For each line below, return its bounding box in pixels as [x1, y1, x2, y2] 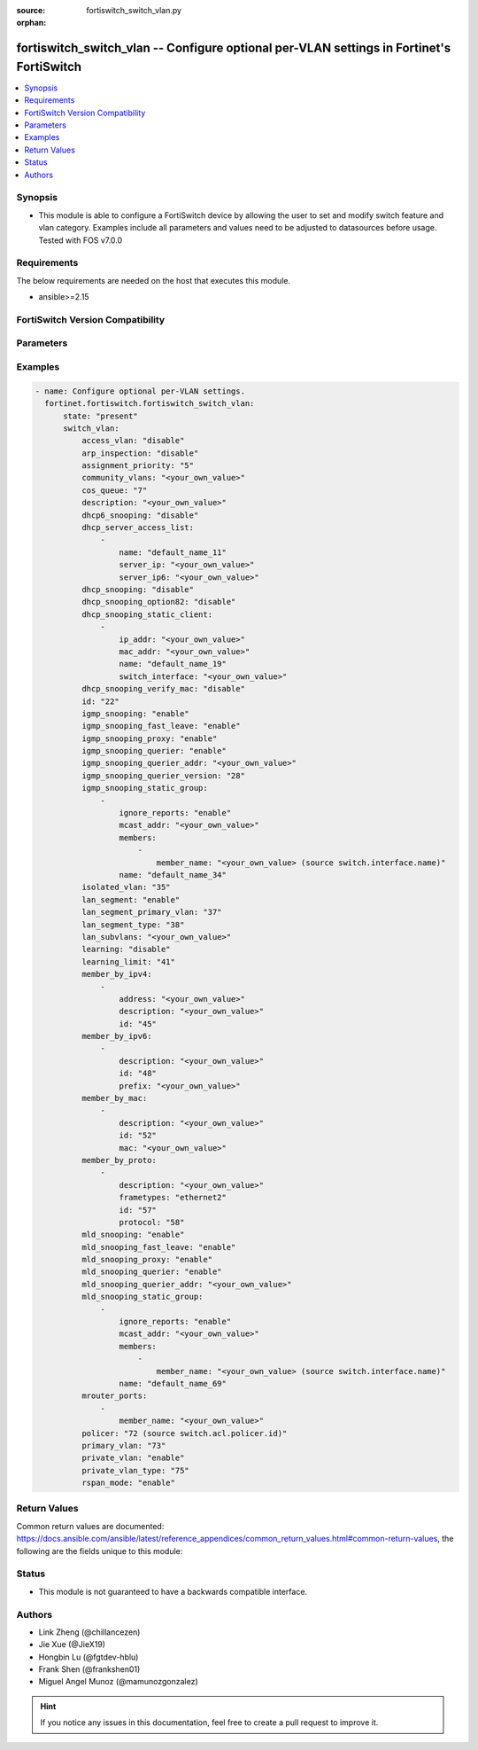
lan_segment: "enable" [81, 895, 181, 904]
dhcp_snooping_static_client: [81, 609, 212, 620]
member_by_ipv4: [81, 969, 152, 980]
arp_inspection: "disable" [81, 448, 199, 458]
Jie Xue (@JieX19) [38, 1639, 106, 1650]
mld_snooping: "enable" [81, 1230, 185, 1240]
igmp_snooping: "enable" [81, 708, 189, 718]
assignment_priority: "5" [81, 461, 195, 471]
